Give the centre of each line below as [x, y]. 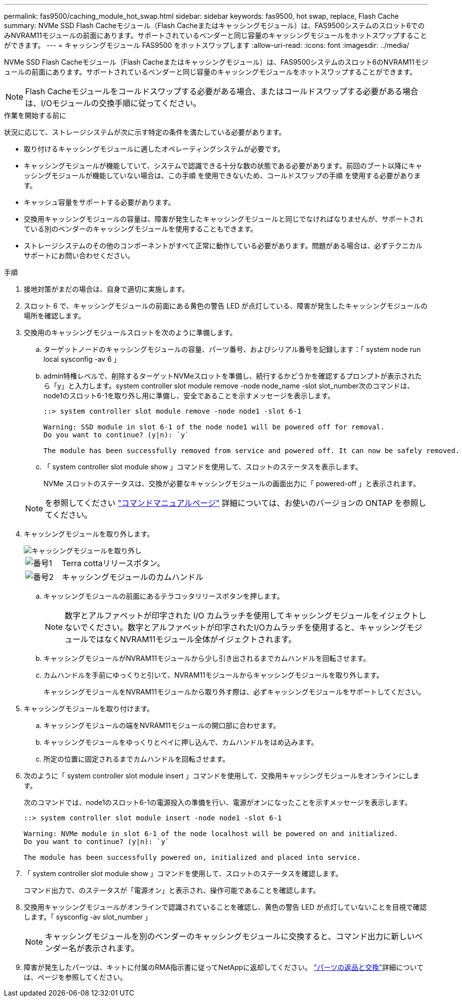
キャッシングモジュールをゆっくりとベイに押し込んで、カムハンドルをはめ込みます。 [181, 742]
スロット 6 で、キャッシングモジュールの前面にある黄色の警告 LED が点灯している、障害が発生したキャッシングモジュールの [226, 306]
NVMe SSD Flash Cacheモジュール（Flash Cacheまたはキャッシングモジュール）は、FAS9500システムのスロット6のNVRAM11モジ [216, 62]
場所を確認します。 [55, 316]
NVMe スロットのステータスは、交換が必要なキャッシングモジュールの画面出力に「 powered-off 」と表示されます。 [232, 483]
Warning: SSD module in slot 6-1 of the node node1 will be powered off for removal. [214, 427]
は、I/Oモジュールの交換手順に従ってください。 [113, 103]
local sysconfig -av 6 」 [82, 359]
